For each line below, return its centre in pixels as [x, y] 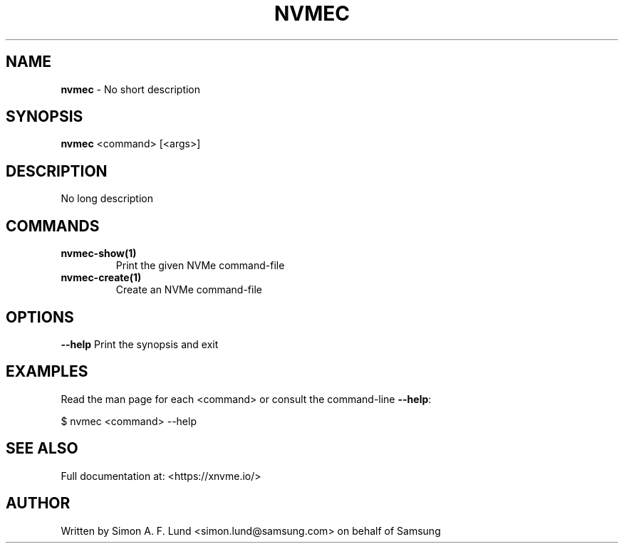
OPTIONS [40, 317]
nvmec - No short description [131, 89]
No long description [107, 199]
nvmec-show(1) [99, 253]
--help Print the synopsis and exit [140, 344]
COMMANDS [53, 226]
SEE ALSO [42, 449]
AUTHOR [38, 503]
